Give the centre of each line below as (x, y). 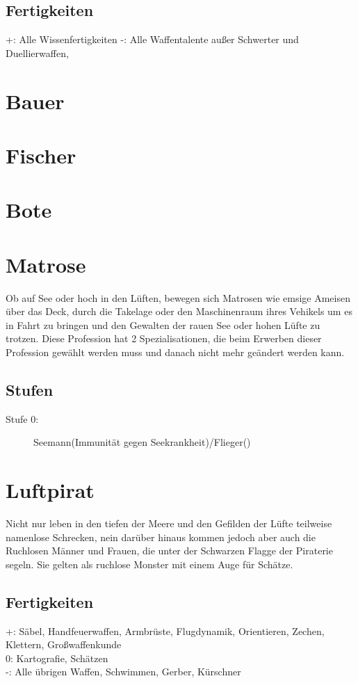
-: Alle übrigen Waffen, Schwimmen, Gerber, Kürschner (123, 672)
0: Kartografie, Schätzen (57, 658)
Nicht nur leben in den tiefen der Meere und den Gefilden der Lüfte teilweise (169, 523)
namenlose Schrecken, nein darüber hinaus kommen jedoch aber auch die (161, 537)
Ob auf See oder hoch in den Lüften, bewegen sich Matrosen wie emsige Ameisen (178, 297)
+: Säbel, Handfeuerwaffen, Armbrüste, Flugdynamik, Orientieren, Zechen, (165, 630)
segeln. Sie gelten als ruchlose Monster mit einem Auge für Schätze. (149, 564)
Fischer (41, 155)
